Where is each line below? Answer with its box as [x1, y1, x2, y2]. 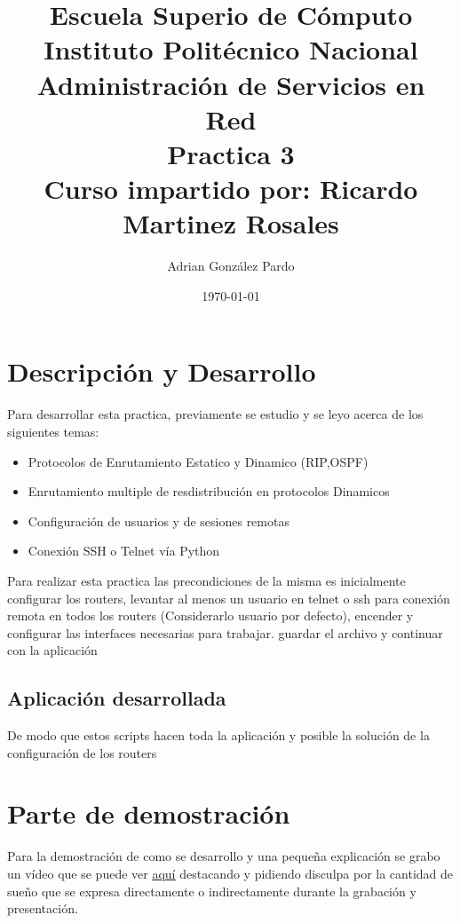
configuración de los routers [7, 743, 157, 761]
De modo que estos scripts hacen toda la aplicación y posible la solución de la [7, 726, 430, 745]
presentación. [7, 899, 78, 918]
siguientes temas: [7, 422, 99, 440]
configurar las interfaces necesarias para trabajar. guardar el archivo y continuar [7, 623, 443, 642]
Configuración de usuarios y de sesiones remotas [28, 511, 289, 530]
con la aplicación [7, 641, 98, 659]
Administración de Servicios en [36, 66, 425, 102]
